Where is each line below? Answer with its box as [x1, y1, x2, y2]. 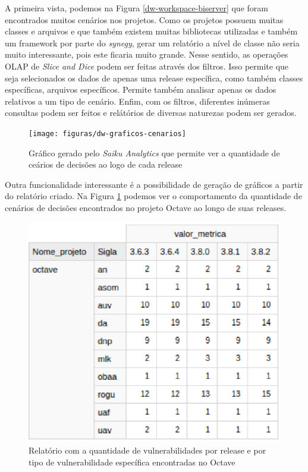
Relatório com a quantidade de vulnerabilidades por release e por [29, 443, 266, 456]
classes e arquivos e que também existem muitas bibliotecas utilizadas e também [5, 25, 298, 37]
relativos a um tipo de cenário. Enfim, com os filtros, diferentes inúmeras [5, 95, 270, 107]
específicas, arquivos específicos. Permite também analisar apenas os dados [5, 83, 276, 96]
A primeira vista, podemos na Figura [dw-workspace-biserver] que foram [5, 2, 268, 14]
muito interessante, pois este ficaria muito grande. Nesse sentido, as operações [5, 48, 288, 61]
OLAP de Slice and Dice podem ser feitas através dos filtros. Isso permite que [5, 59, 289, 72]
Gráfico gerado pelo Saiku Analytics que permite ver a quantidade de [29, 146, 280, 159]
